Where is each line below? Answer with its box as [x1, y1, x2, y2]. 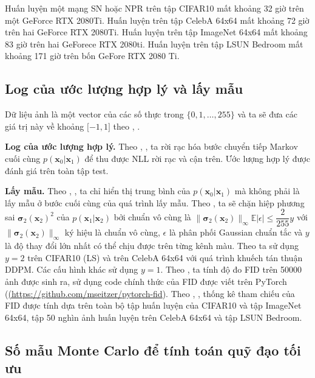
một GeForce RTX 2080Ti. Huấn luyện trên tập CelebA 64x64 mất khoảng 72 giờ [5, 13, 310, 26]
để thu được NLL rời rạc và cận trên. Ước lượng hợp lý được [84, 152, 310, 164]
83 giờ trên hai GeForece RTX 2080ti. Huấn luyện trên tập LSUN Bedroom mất [5, 37, 303, 50]
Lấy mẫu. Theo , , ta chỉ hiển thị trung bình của [5, 184, 191, 197]
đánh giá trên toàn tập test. [5, 164, 109, 177]
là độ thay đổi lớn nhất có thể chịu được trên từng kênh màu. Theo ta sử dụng [5, 239, 299, 252]
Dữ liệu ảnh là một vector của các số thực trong [5, 108, 184, 121]
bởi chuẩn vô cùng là [113, 211, 191, 223]
